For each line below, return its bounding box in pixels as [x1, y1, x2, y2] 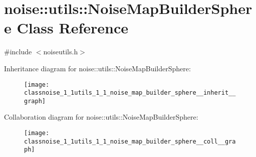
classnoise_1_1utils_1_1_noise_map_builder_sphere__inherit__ [24, 89, 236, 97]
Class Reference [17, 17, 128, 38]
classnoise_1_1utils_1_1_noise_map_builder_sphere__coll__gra [24, 138, 236, 145]
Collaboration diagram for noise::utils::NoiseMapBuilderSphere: [4, 112, 198, 122]
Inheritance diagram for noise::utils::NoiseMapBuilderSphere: [4, 63, 191, 73]
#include [4, 46, 32, 57]
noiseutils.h [43, 46, 78, 57]
